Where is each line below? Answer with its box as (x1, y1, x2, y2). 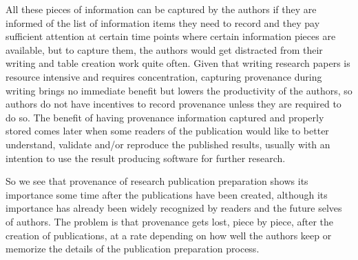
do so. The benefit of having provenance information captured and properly (6, 110, 324, 124)
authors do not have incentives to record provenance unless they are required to (6, 97, 341, 111)
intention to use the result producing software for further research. (6, 150, 286, 165)
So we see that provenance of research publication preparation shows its (6, 174, 308, 188)
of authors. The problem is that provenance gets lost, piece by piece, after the (6, 214, 334, 228)
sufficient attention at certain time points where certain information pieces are (6, 29, 336, 43)
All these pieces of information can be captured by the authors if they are (6, 2, 317, 16)
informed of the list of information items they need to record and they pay (6, 15, 320, 30)
